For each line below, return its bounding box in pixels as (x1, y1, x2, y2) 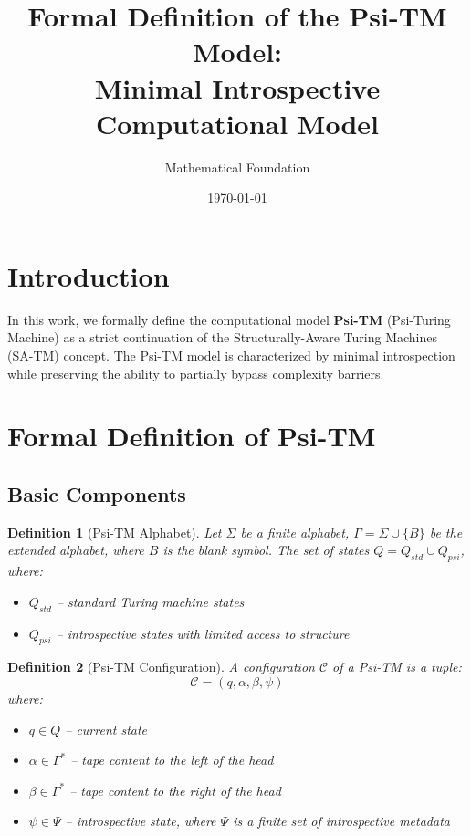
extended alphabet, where (7, 540, 144, 559)
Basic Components (7, 479, 186, 507)
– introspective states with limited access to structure (56, 623, 350, 643)
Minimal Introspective (94, 68, 381, 106)
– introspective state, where (65, 811, 216, 831)
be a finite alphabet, (240, 522, 350, 541)
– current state (65, 719, 148, 738)
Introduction (7, 256, 170, 294)
